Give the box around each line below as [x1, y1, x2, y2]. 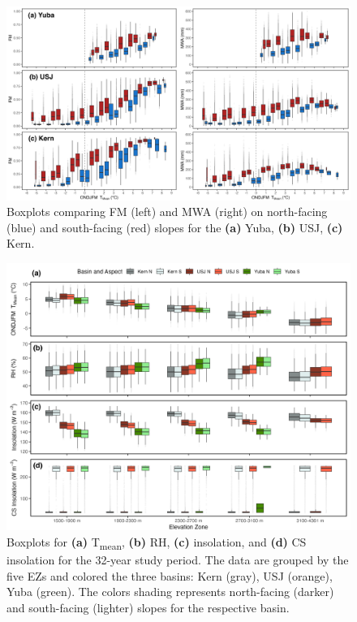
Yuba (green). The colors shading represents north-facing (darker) [6, 583, 334, 600]
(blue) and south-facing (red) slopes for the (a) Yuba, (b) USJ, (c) [6, 218, 343, 235]
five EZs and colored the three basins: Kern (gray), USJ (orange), [6, 567, 333, 584]
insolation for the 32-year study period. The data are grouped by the [6, 551, 349, 568]
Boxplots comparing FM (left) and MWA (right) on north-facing [6, 203, 328, 220]
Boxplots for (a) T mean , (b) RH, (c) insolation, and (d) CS [6, 533, 307, 552]
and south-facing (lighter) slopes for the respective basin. [6, 598, 290, 616]
